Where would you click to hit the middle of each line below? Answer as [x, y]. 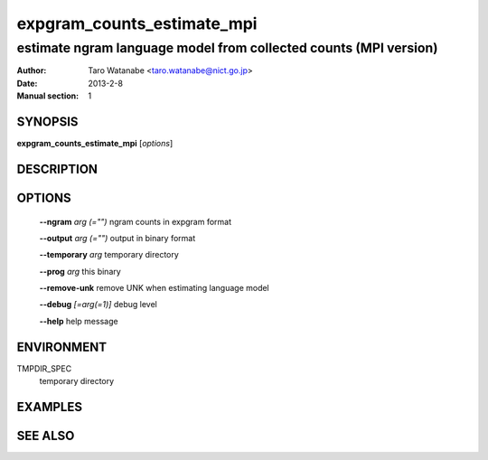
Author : [32, 70]
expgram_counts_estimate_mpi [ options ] [95, 144]
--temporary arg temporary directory [109, 255]
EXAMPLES [50, 407]
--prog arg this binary [80, 271]
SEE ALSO [46, 435]
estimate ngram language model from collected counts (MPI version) [227, 48]
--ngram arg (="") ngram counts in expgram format [136, 221]
